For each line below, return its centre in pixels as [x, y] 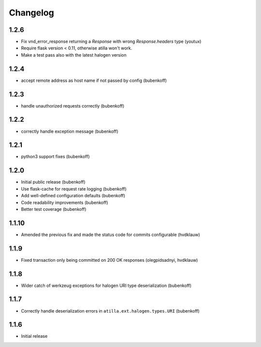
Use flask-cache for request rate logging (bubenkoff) [74, 189]
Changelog [31, 13]
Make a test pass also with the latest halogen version [74, 55]
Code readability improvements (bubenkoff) [65, 202]
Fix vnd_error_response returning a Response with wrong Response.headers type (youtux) [111, 42]
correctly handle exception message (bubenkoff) [70, 131]
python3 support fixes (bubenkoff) [55, 157]
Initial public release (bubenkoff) [53, 182]
